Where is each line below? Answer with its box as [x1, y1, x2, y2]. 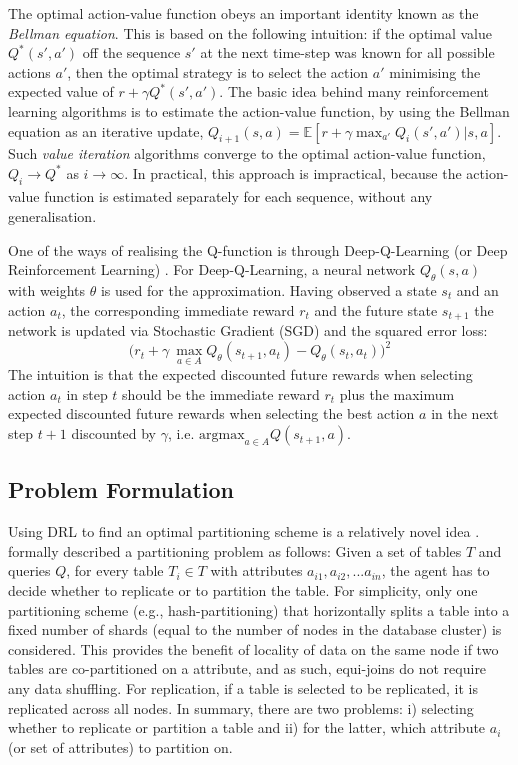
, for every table [66, 560, 164, 581]
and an [456, 279, 499, 300]
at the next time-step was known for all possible [200, 42, 495, 63]
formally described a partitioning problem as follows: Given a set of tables [8, 540, 462, 561]
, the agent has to [381, 560, 490, 581]
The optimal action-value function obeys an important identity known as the [8, 3, 479, 23]
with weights [8, 279, 86, 300]
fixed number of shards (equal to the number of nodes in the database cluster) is [8, 619, 502, 640]
